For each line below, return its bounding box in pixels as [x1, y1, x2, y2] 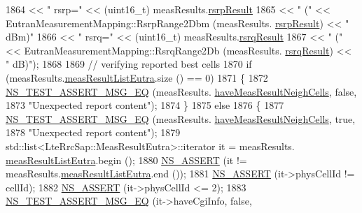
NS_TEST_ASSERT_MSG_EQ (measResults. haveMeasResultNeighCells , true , [6, 111, 356, 126]
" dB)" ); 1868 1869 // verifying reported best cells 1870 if [6, 57, 252, 71]
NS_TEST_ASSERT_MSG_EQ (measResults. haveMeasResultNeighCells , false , [6, 84, 357, 98]
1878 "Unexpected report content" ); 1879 [6, 125, 181, 140]
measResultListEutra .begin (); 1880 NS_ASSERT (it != [6, 152, 247, 167]
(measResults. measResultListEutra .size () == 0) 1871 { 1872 [6, 70, 268, 85]
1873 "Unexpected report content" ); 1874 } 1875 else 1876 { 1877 [6, 98, 284, 112]
